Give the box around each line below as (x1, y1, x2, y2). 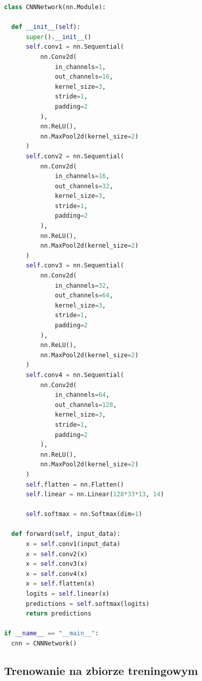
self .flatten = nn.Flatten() (25, 481, 124, 488)
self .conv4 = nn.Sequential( (25, 371, 124, 379)
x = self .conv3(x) (25, 560, 88, 568)
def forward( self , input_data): (11, 530, 121, 538)
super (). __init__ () (25, 33, 91, 41)
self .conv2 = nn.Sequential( (25, 152, 124, 160)
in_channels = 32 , (55, 282, 110, 289)
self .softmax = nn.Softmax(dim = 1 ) (25, 510, 143, 518)
